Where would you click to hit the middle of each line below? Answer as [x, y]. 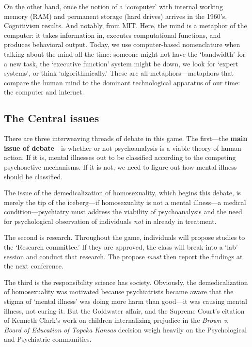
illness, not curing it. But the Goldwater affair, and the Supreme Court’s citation [124, 310]
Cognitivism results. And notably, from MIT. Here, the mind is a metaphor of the [126, 25]
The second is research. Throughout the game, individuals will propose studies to [125, 237]
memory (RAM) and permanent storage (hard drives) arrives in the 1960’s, [116, 16]
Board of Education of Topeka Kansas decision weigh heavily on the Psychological [126, 329]
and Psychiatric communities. [48, 339]
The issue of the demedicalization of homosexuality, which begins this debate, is [122, 193]
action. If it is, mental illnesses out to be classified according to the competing [120, 157]
